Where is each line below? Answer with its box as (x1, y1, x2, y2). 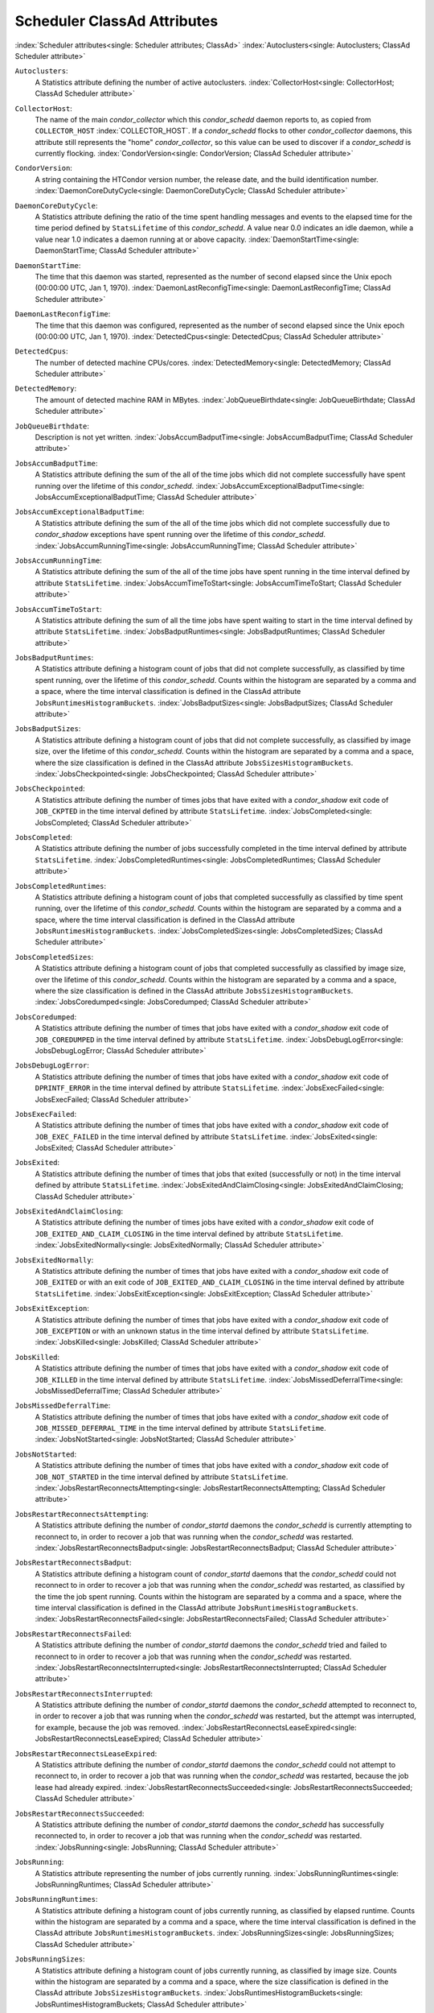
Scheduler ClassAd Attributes (14, 12, 219, 30)
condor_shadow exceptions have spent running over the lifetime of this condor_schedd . (35, 530, 325, 539)
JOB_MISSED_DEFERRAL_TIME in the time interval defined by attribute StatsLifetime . (35, 1424, 327, 1433)
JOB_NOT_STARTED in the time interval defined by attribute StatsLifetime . (35, 1472, 289, 1482)
